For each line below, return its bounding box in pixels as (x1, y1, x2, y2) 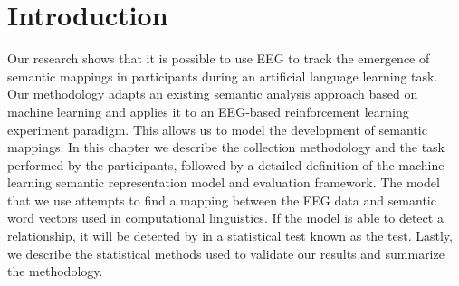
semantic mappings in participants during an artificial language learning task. (7, 66, 438, 85)
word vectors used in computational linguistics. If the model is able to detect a (7, 208, 444, 227)
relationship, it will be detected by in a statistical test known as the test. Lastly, (7, 226, 453, 245)
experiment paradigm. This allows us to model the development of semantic (7, 119, 427, 138)
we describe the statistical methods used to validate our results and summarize (7, 243, 445, 262)
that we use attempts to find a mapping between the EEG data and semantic (7, 190, 436, 209)
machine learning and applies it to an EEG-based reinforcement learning (7, 101, 409, 120)
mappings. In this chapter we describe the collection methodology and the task (7, 138, 445, 157)
